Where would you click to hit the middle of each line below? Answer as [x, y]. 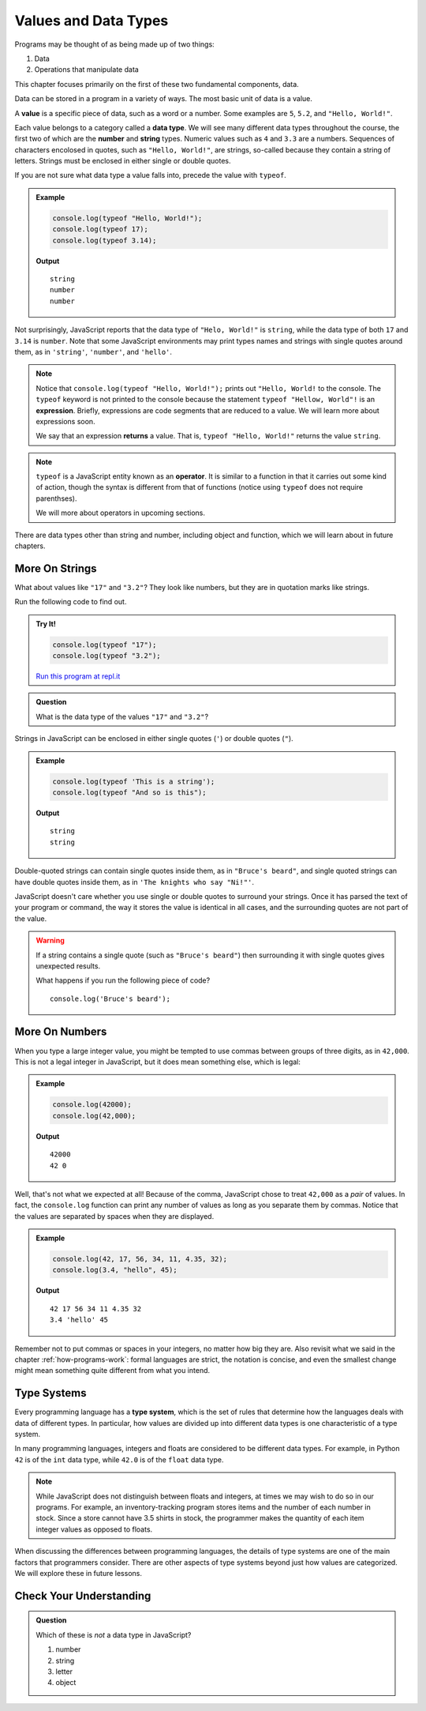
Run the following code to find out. [71, 602]
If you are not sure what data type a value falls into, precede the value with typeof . [151, 175]
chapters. [30, 546]
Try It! [46, 623]
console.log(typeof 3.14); [105, 240]
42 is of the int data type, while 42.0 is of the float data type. [119, 1459]
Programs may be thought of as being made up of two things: [114, 44]
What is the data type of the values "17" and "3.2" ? [122, 716]
